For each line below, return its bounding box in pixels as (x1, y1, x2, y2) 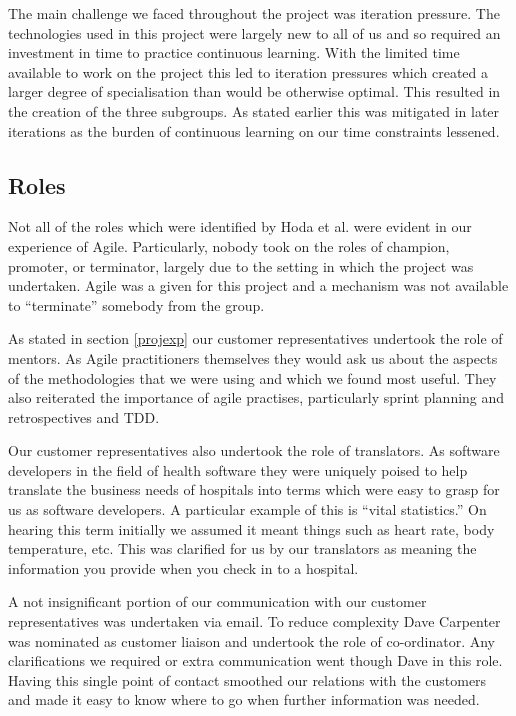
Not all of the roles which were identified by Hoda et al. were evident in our (8, 216, 472, 237)
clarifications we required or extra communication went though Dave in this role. (8, 650, 503, 671)
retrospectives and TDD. (8, 406, 160, 427)
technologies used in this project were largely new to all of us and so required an (8, 22, 501, 43)
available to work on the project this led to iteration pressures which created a (8, 61, 489, 82)
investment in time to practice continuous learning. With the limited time (8, 42, 460, 63)
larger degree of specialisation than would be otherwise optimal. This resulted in (8, 81, 501, 102)
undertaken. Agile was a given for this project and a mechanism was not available (8, 275, 509, 296)
